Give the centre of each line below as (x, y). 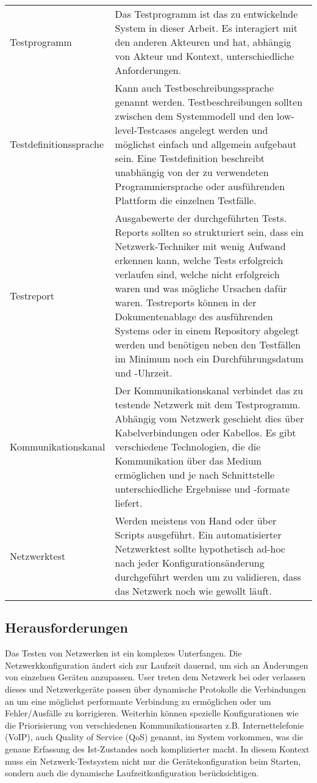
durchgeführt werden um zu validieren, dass (208, 577)
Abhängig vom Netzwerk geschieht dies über (209, 418)
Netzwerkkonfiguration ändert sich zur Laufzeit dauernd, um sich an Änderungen (157, 665)
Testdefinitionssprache (57, 144)
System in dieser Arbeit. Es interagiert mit (206, 28)
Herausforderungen (66, 627)
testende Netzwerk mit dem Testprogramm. (208, 404)
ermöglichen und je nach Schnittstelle (195, 475)
